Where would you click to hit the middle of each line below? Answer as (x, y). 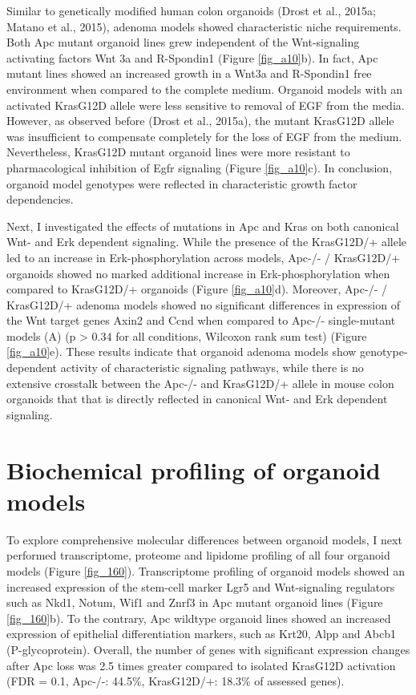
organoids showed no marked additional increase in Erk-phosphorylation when (198, 273)
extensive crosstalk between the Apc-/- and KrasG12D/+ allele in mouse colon (200, 383)
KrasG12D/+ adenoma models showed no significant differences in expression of (203, 304)
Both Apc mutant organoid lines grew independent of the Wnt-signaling (183, 42)
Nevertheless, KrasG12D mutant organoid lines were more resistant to (178, 152)
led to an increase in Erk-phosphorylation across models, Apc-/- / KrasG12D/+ (204, 257)
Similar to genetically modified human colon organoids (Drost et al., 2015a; (191, 10)
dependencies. (40, 199)
